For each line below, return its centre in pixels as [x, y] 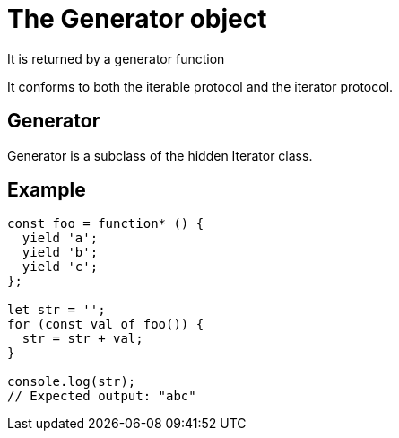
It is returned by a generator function [116, 58]
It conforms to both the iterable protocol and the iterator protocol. [200, 86]
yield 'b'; [60, 253]
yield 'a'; [60, 238]
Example [47, 190]
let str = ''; [56, 310]
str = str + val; [82, 339]
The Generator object [137, 19]
